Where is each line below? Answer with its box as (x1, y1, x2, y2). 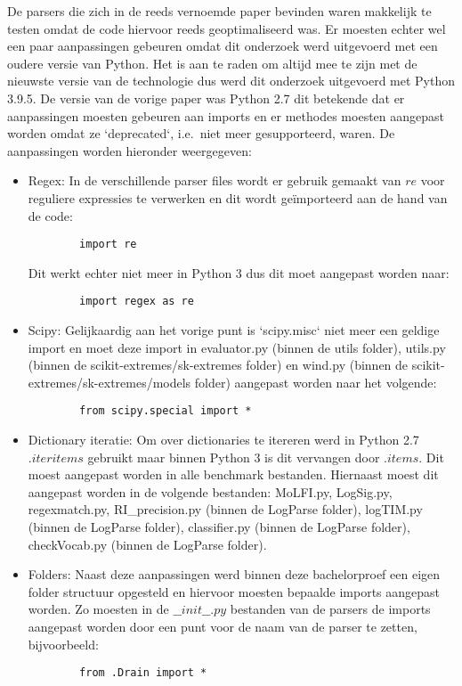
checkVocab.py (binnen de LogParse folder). (28, 535, 267, 553)
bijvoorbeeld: (28, 634, 99, 653)
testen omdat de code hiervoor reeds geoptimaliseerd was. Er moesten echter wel (7, 19, 446, 37)
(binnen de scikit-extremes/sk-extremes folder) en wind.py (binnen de (28, 355, 409, 374)
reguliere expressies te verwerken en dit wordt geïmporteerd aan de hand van (28, 188, 448, 207)
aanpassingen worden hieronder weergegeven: (7, 141, 252, 159)
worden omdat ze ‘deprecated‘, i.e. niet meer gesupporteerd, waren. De (7, 124, 395, 143)
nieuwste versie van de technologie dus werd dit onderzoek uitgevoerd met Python (7, 71, 456, 90)
